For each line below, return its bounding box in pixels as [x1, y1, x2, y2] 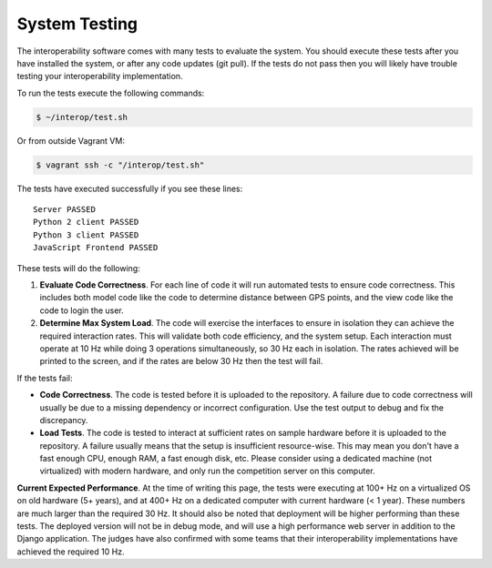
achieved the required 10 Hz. [16, 546, 125, 557]
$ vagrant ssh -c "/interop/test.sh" [36, 159, 205, 170]
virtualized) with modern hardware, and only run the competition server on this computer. [39, 465, 375, 477]
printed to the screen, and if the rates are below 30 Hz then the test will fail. [39, 356, 323, 367]
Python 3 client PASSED [33, 229, 139, 240]
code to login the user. [39, 305, 125, 316]
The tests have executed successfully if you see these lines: [16, 183, 243, 194]
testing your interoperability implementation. [16, 71, 183, 82]
